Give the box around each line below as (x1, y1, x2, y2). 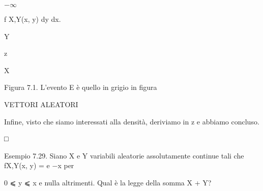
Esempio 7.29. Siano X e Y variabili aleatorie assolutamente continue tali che (4, 150, 244, 161)
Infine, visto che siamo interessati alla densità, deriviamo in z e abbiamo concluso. (4, 116, 259, 126)
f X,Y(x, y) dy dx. (4, 14, 61, 24)
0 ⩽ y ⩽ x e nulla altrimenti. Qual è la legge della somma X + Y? (4, 177, 212, 187)
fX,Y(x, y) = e (4, 160, 50, 171)
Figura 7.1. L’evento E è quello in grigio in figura (4, 82, 157, 92)
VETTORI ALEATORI (4, 99, 78, 109)
